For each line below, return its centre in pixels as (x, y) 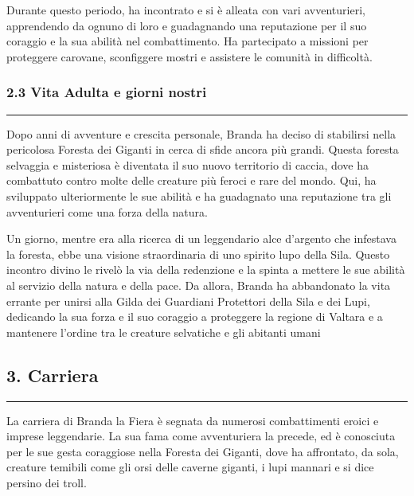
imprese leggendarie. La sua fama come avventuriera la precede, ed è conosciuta (201, 436)
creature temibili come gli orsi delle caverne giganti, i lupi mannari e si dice (190, 467)
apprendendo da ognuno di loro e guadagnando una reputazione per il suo (187, 25)
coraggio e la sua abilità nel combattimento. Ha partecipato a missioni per (187, 41)
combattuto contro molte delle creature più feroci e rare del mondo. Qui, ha (191, 180)
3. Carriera (53, 375)
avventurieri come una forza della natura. (107, 211)
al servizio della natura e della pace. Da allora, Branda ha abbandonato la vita (199, 285)
